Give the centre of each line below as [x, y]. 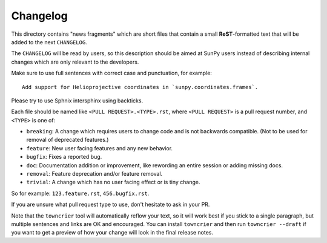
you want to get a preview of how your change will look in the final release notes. [112, 233]
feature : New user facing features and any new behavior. [99, 148]
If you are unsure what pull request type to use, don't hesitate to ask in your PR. [111, 205]
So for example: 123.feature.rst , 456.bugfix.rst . [80, 193]
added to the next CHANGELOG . [49, 42]
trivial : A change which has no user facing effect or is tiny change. [113, 182]
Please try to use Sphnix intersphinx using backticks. [77, 101]
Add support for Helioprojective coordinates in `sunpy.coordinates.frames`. [140, 87]
